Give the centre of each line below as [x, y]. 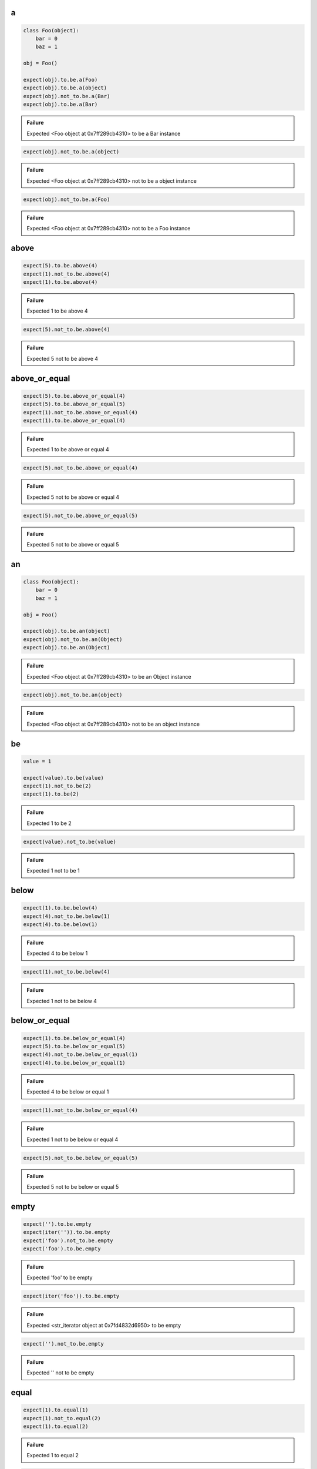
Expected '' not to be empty [60, 1373]
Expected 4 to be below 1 [57, 953]
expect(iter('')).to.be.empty [67, 1232]
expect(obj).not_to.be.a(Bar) [67, 96]
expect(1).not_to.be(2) [58, 786]
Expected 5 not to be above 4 [63, 358]
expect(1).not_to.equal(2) [62, 1418]
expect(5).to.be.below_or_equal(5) [74, 1047]
